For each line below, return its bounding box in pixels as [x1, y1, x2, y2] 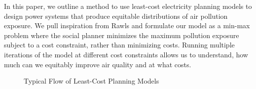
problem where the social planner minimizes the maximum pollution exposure [4, 30, 239, 40]
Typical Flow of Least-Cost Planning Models [24, 76, 159, 86]
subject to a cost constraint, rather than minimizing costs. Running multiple [4, 40, 235, 50]
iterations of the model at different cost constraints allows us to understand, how [4, 49, 248, 59]
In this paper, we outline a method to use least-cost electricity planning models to [4, 1, 252, 11]
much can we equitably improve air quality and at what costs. [4, 59, 191, 69]
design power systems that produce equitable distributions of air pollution [4, 10, 228, 21]
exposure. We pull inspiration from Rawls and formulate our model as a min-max [4, 20, 250, 31]
